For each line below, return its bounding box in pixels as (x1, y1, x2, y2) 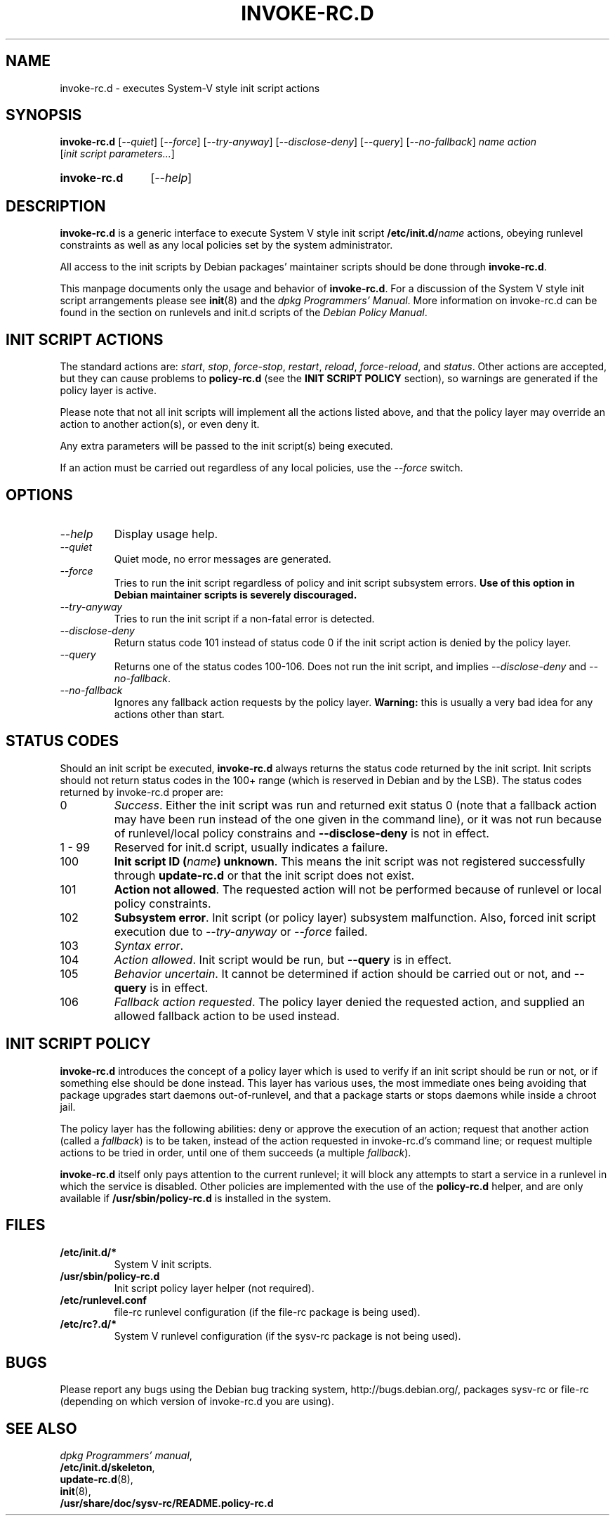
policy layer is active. (60, 384, 157, 397)
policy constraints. (114, 896, 211, 910)
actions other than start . (114, 707, 225, 720)
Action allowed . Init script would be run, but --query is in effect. (114, 952, 452, 967)
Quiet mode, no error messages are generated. (114, 552, 331, 565)
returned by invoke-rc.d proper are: (60, 785, 224, 798)
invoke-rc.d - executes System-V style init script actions (60, 81, 320, 94)
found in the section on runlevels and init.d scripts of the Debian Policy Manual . (60, 306, 428, 319)
